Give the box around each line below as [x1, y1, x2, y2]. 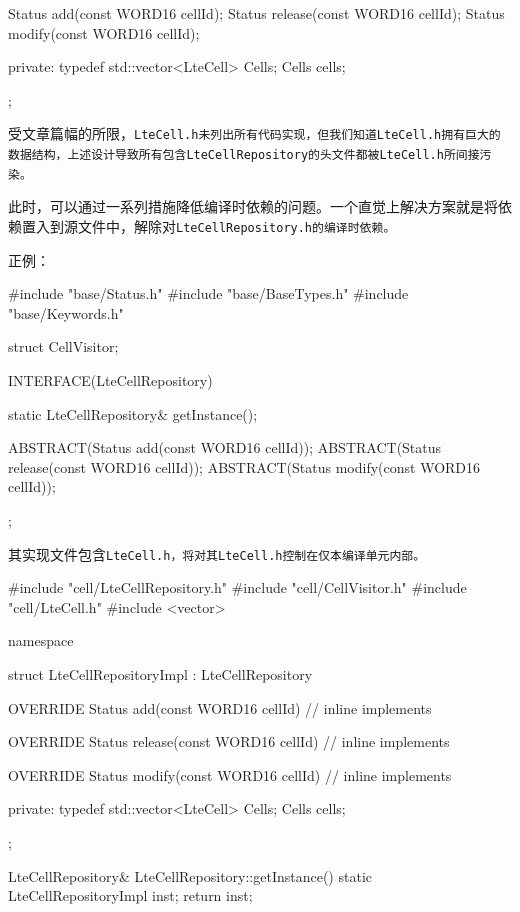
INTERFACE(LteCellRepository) [8, 369, 213, 390]
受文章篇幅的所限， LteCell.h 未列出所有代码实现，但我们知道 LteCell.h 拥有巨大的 [8, 123, 501, 144]
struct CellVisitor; [8, 336, 119, 357]
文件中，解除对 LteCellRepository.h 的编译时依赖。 [77, 215, 396, 236]
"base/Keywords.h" [8, 302, 124, 323]
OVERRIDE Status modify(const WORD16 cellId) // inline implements [8, 764, 452, 785]
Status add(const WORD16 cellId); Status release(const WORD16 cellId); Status [8, 3, 505, 23]
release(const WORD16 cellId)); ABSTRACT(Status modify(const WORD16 [8, 456, 481, 477]
